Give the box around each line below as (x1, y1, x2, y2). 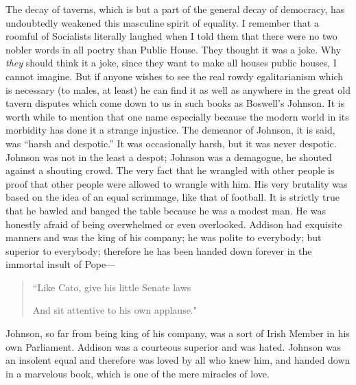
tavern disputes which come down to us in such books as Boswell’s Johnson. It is (5, 96, 345, 110)
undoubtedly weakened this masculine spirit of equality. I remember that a (5, 15, 319, 29)
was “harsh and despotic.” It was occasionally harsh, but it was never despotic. (5, 136, 337, 150)
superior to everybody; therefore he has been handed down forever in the (5, 243, 312, 258)
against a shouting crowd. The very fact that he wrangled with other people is (5, 163, 335, 177)
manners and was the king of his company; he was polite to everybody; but (5, 230, 322, 245)
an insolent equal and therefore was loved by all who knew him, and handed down (5, 353, 351, 367)
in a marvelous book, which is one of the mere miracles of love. (5, 366, 270, 380)
